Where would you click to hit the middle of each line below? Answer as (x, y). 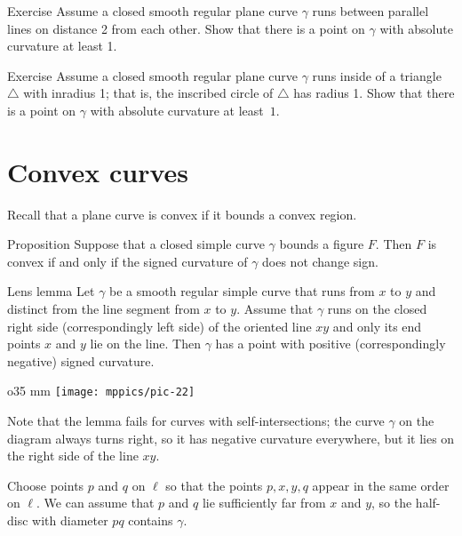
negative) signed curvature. (81, 360)
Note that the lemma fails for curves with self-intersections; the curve (196, 421)
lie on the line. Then (145, 344)
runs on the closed (377, 309)
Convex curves (98, 171)
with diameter (70, 520)
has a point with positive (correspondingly (331, 344)
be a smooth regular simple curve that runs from (242, 291)
